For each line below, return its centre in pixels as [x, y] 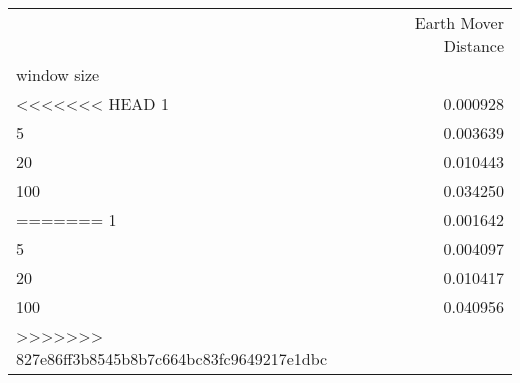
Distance [473, 45]
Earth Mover [459, 22]
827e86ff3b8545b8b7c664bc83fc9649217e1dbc [172, 358]
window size [58, 74]
